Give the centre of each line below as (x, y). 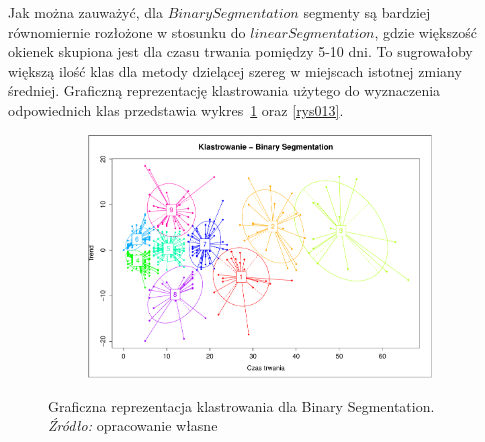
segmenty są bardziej (367, 12)
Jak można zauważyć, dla (85, 12)
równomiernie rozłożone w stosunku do (127, 31)
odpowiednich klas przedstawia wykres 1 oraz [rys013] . (176, 109)
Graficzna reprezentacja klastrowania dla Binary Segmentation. (241, 405)
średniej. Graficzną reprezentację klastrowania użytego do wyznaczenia (224, 90)
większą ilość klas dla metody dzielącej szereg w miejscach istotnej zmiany (235, 70)
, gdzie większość (425, 31)
